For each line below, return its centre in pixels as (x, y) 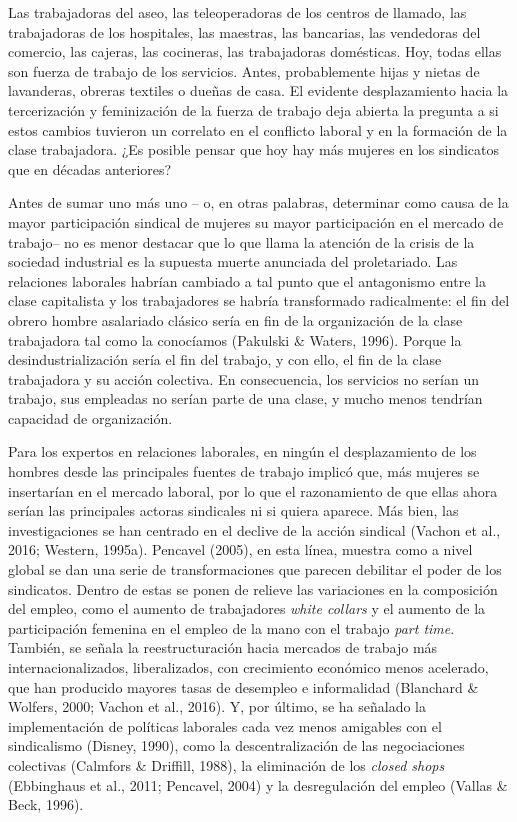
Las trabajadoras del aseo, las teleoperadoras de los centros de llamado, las (237, 12)
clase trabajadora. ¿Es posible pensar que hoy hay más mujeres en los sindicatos (254, 149)
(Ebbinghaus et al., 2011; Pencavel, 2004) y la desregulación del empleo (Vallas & (258, 784)
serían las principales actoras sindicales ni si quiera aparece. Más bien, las (233, 510)
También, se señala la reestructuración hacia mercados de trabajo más (223, 647)
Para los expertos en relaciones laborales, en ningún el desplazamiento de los (242, 451)
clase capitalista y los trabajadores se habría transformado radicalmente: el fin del (259, 300)
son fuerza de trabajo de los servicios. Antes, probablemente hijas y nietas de (244, 70)
